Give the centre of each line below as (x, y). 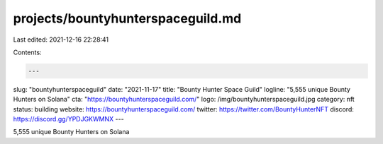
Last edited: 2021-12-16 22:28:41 (61, 40)
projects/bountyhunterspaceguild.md (127, 18)
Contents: (27, 52)
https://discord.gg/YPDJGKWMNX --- (68, 119)
